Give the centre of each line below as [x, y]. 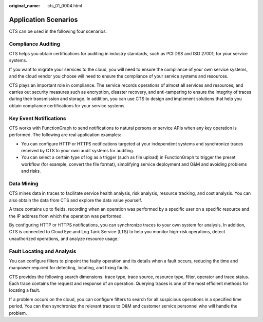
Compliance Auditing [35, 44]
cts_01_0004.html [65, 6]
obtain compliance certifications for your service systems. [67, 105]
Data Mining [24, 184]
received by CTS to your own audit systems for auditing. [78, 151]
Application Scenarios [43, 20]
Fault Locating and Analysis [43, 251]
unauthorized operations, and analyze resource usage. [64, 239]
